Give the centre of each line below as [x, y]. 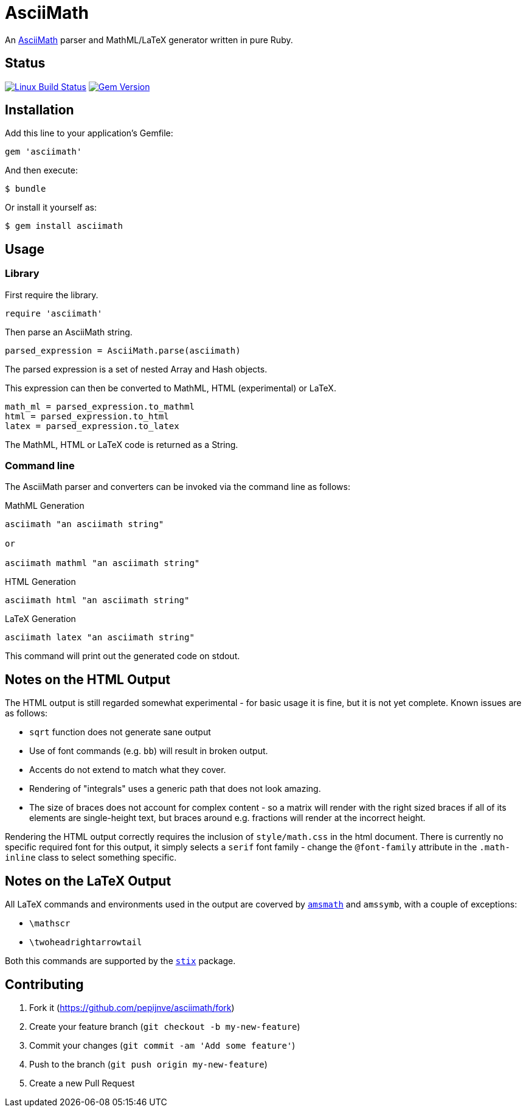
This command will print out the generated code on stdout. [123, 656]
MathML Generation [45, 506]
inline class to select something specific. [91, 858]
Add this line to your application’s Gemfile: [89, 133]
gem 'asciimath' [43, 152]
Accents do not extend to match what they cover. [128, 770]
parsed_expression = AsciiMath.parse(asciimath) [123, 350]
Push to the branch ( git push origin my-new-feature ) [148, 1064]
